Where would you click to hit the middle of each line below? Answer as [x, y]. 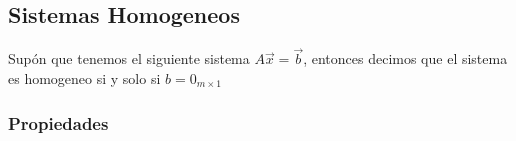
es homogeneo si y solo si [84, 78]
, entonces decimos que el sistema [405, 58]
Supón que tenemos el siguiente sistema [129, 58]
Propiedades [58, 122]
